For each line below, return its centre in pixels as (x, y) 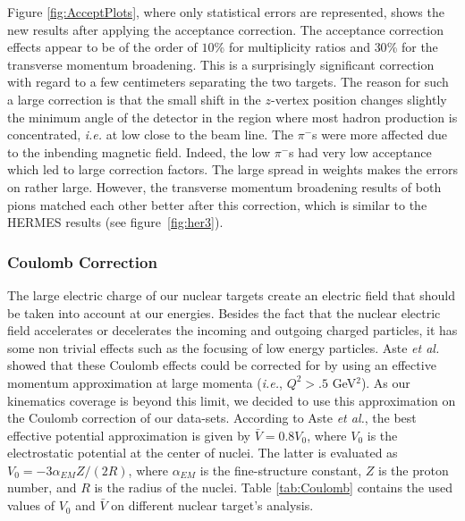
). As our (385, 382)
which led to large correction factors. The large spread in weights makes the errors (232, 169)
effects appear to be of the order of (102, 47)
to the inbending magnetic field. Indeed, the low (139, 151)
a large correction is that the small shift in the (134, 99)
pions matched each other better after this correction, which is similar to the (217, 204)
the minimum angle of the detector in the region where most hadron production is (232, 117)
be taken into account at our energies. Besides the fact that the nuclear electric (224, 312)
